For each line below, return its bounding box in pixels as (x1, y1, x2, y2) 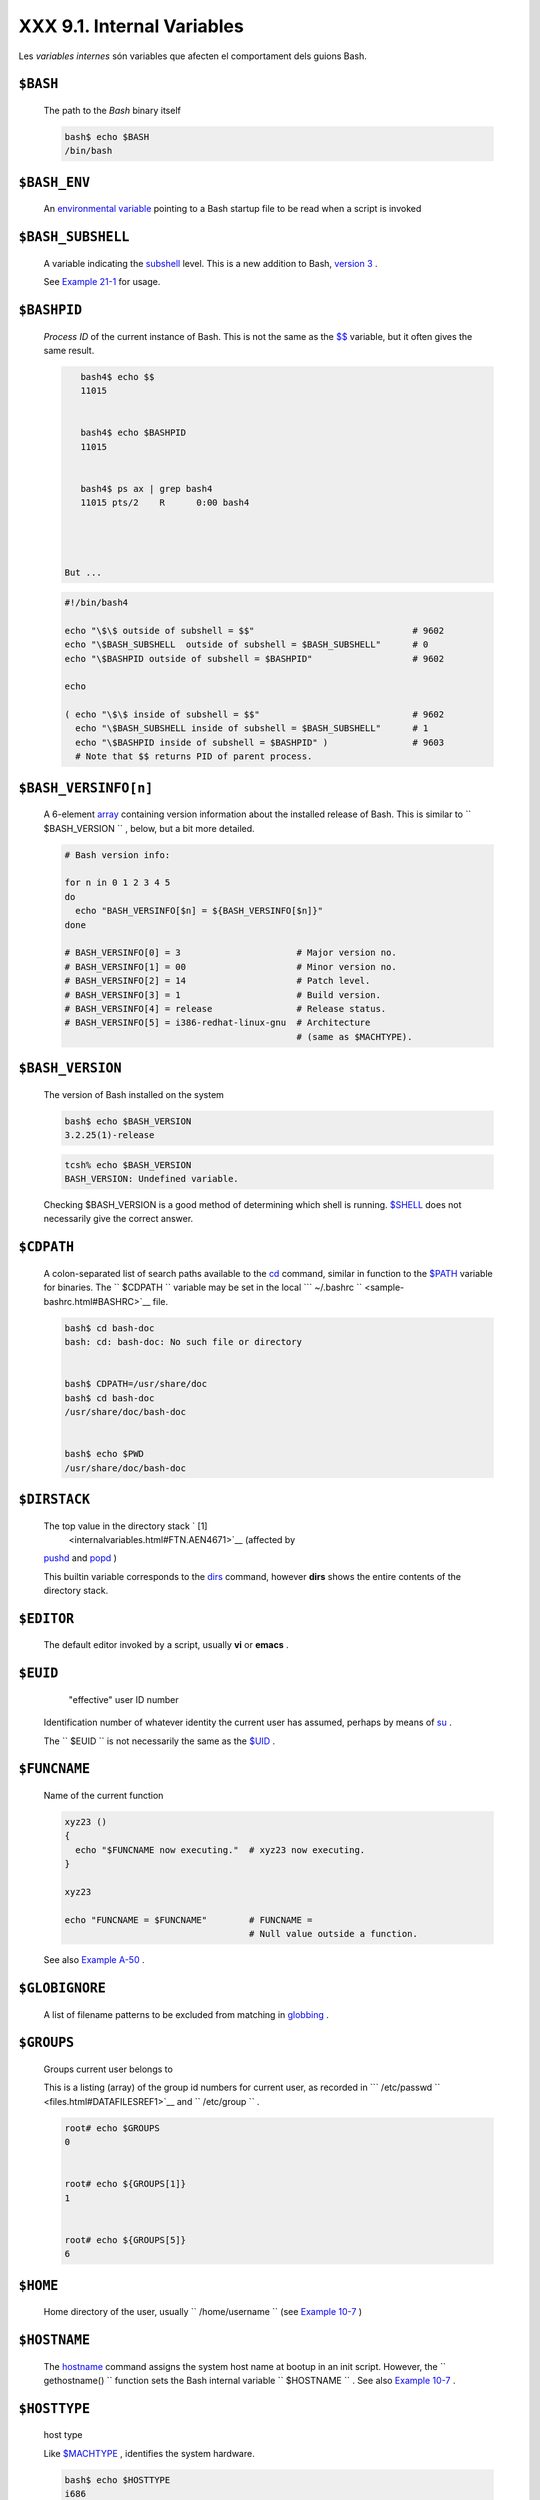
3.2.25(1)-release (64, 1130, 155, 1141)
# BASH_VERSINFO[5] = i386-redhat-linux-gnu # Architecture (64, 1017, 371, 1029)
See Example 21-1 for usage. (43, 276, 161, 288)
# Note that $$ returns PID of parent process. (75, 751, 313, 762)
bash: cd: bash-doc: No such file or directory (64, 1336, 302, 1347)
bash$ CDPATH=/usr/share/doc (64, 1378, 208, 1390)
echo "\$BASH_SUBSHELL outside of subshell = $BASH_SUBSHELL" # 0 (64, 639, 429, 650)
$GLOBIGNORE (18, 1980, 107, 1996)
